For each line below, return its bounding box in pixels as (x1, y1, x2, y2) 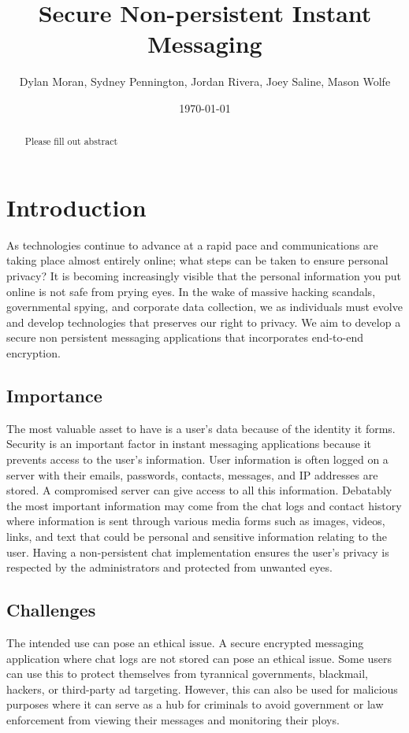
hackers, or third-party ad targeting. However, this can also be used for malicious (6, 680, 398, 697)
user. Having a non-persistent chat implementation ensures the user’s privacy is (6, 543, 389, 560)
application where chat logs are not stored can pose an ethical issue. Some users (6, 650, 392, 666)
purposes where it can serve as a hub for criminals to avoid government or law (6, 696, 384, 713)
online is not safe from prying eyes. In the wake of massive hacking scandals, (6, 283, 376, 299)
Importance (6, 383, 102, 408)
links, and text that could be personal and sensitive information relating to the (6, 528, 388, 544)
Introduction (6, 191, 147, 223)
